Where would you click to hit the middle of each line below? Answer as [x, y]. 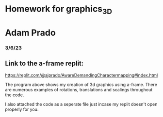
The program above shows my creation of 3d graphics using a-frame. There [81, 84]
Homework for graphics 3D [59, 10]
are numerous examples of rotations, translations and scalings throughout [79, 89]
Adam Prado [30, 33]
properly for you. [22, 109]
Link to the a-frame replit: [44, 64]
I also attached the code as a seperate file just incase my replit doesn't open [81, 104]
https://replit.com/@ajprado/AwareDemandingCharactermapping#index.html [81, 75]
